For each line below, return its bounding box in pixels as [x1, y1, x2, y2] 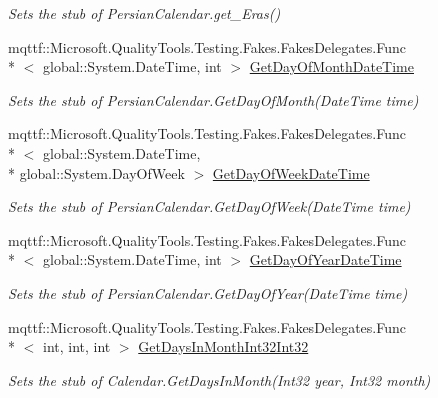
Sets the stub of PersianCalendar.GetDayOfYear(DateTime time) [8, 282, 408, 303]
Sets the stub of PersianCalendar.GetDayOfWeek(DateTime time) [8, 196, 411, 217]
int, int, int [42, 336, 111, 357]
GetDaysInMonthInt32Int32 [138, 336, 309, 357]
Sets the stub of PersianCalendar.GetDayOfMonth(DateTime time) [8, 89, 419, 110]
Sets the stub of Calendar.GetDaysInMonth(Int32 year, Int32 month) [8, 369, 431, 390]
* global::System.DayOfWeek [8, 162, 185, 183]
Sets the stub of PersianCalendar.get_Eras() [8, 3, 281, 23]
